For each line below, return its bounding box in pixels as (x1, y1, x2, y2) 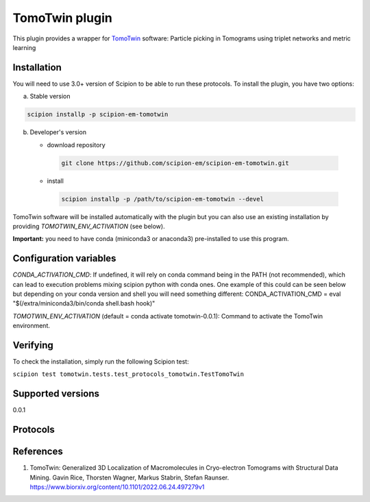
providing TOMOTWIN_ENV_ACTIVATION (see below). (12, 222, 165, 230)
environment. (12, 322, 51, 330)
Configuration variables (12, 253, 116, 264)
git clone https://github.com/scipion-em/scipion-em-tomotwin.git (61, 159, 289, 167)
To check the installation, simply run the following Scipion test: (12, 357, 189, 366)
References (12, 446, 63, 457)
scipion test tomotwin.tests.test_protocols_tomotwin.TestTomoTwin (12, 371, 245, 378)
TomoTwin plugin (12, 10, 112, 25)
